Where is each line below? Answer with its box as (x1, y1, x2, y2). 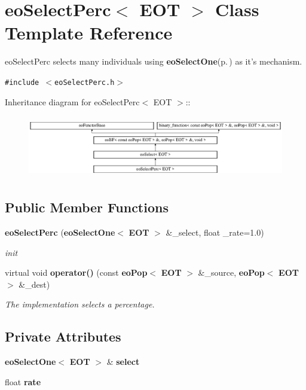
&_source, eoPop (198, 266, 265, 279)
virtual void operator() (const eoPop (5, 266, 148, 279)
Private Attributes (5, 327, 121, 346)
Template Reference (5, 20, 173, 45)
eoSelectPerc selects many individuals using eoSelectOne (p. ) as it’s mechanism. (5, 55, 302, 68)
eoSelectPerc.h (54, 78, 115, 87)
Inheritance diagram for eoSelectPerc (5, 95, 140, 108)
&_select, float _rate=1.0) (166, 226, 264, 238)
